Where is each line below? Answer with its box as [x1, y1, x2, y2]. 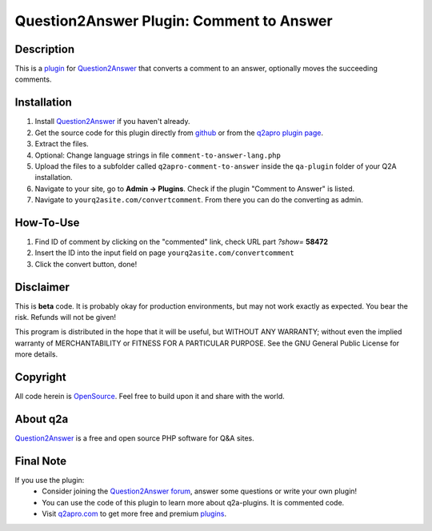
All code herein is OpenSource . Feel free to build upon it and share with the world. [14, 392, 286, 401]
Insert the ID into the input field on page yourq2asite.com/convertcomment [34, 248, 295, 258]
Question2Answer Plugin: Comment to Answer [14, 12, 333, 30]
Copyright [14, 370, 67, 384]
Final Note [14, 454, 67, 468]
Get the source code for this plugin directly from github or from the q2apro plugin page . [34, 128, 324, 138]
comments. [14, 74, 52, 84]
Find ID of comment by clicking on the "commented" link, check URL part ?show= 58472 [34, 237, 328, 246]
